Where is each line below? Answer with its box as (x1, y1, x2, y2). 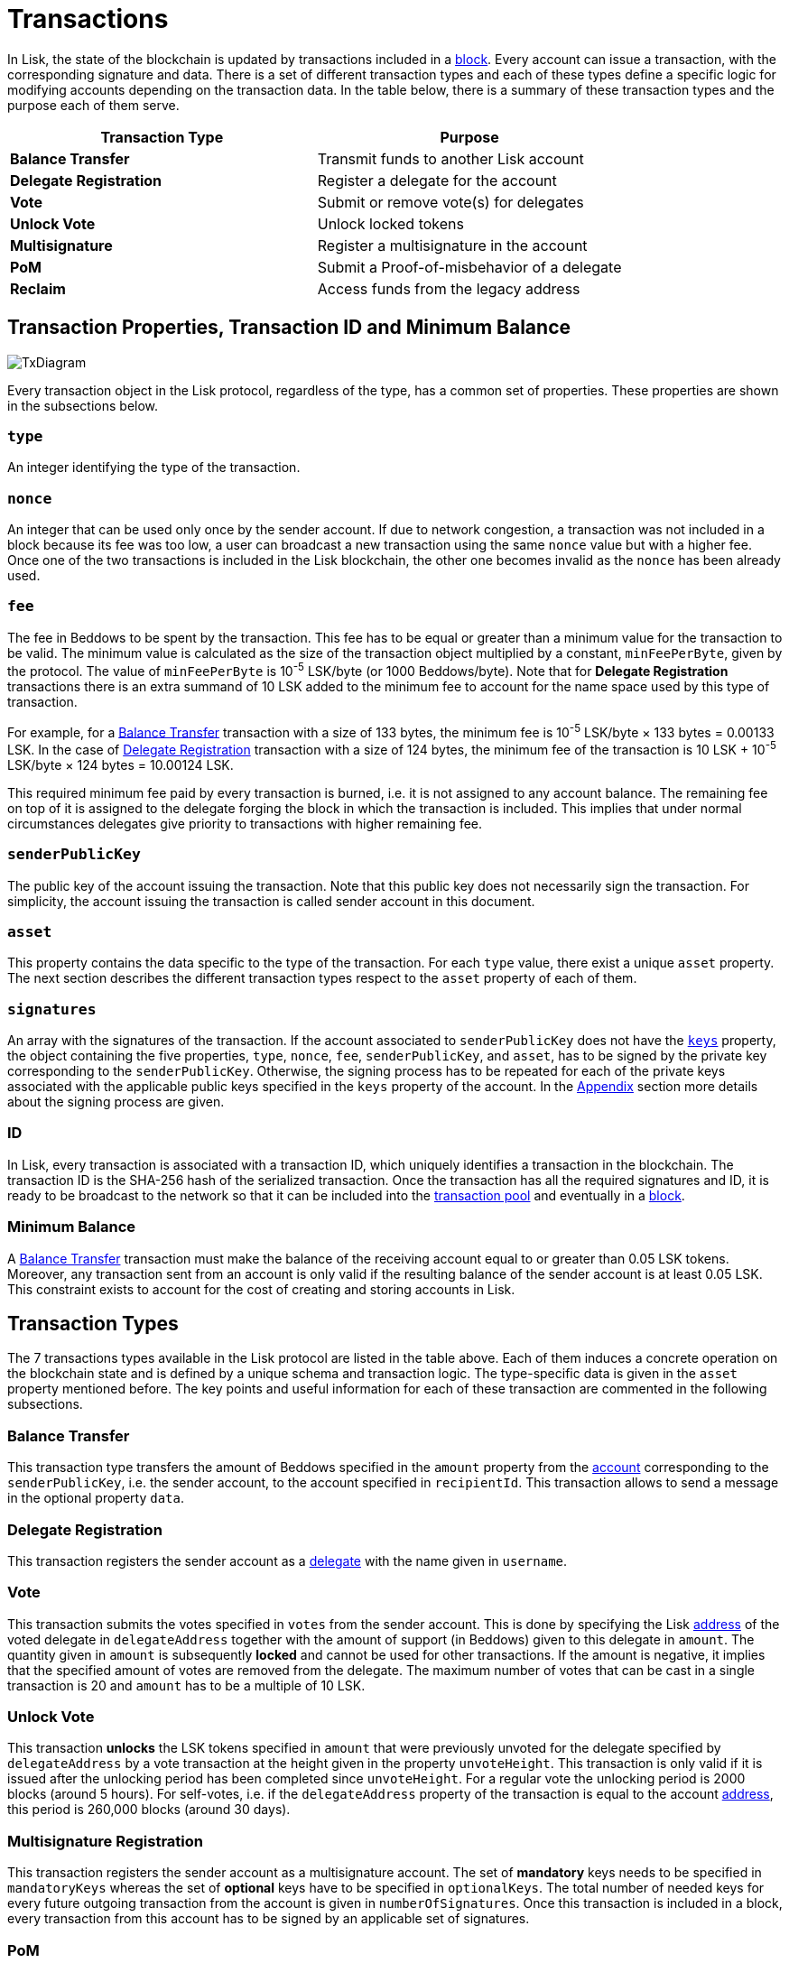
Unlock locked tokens (317, 214, 464, 233)
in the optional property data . (7, 1490, 185, 1506)
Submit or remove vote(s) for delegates (317, 192, 584, 211)
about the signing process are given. (7, 1094, 225, 1110)
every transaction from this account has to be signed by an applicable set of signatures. (7, 1911, 530, 1927)
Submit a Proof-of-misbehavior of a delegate (317, 257, 622, 276)
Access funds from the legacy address (317, 279, 580, 298)
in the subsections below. (7, 397, 159, 413)
